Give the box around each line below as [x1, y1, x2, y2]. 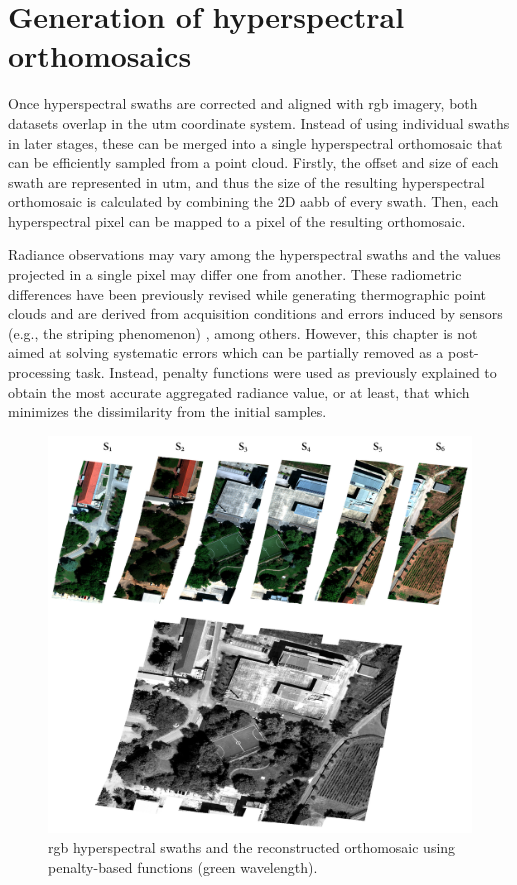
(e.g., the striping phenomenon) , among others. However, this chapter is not [8, 322, 478, 343]
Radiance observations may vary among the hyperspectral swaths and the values [8, 244, 501, 265]
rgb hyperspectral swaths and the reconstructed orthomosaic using [48, 836, 456, 857]
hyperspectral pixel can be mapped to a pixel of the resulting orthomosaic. [8, 210, 466, 231]
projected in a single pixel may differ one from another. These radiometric [8, 264, 462, 285]
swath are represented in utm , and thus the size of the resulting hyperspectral [8, 171, 485, 192]
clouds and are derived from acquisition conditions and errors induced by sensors [8, 303, 503, 324]
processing [8, 362, 71, 383]
